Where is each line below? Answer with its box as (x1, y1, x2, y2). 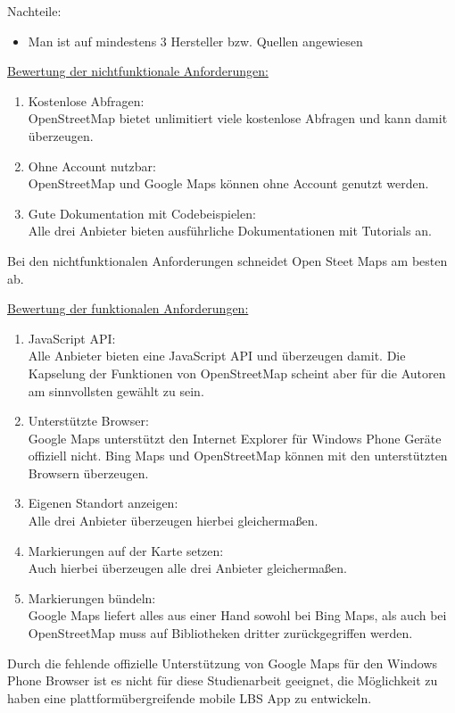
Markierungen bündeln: (28, 588, 156, 607)
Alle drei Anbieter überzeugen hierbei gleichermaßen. (28, 511, 318, 530)
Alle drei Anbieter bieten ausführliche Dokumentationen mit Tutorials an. (28, 221, 432, 240)
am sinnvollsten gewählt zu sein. (28, 381, 204, 400)
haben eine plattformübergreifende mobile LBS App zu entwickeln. (7, 688, 372, 707)
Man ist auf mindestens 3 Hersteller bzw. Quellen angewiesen (28, 31, 363, 50)
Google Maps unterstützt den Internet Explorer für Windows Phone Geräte (28, 428, 442, 447)
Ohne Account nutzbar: (28, 156, 156, 175)
